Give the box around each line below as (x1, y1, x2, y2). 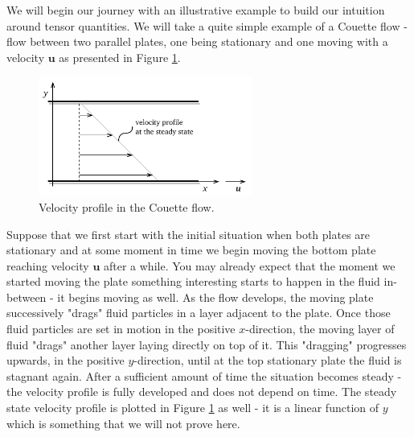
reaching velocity (6, 257, 89, 274)
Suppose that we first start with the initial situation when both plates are (6, 225, 371, 242)
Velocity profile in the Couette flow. (39, 198, 215, 215)
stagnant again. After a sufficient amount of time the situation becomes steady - (6, 367, 402, 384)
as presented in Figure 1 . (59, 48, 181, 65)
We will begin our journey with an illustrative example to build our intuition (6, 2, 385, 18)
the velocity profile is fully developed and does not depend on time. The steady (6, 383, 397, 400)
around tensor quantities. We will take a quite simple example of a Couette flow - (6, 17, 408, 34)
